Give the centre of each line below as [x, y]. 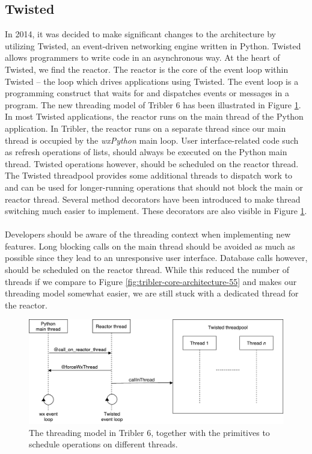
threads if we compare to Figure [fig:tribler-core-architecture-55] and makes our [151, 281]
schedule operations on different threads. [103, 444]
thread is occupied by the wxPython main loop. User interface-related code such [152, 140]
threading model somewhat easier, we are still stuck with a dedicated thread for [152, 293]
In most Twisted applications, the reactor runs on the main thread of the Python [154, 116]
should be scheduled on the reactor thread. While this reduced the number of [147, 270]
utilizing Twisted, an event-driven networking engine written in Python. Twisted [153, 45]
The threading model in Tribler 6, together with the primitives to [149, 432]
